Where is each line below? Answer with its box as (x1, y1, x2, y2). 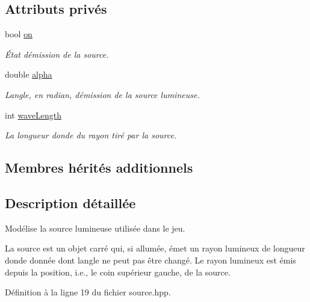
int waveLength (5, 108, 61, 121)
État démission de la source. (5, 48, 109, 60)
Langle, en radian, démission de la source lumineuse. (5, 88, 200, 100)
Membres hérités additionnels (5, 158, 193, 177)
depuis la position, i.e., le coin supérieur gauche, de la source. (5, 265, 231, 278)
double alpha (5, 68, 52, 81)
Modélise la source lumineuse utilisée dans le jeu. (5, 221, 185, 234)
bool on (5, 28, 33, 40)
